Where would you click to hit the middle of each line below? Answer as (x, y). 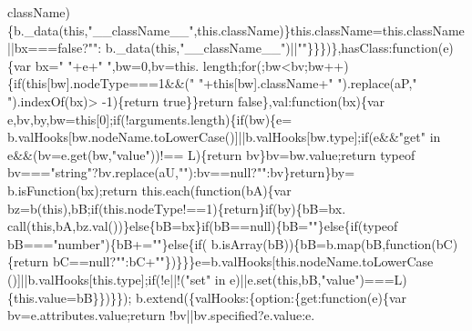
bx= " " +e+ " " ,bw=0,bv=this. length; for (146, 65)
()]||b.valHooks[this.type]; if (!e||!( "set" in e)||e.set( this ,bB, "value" (184, 279)
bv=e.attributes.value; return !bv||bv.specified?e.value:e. (161, 315)
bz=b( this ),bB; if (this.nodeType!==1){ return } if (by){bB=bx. (177, 208)
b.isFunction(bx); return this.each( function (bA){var (149, 190)
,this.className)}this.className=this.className (329, 30)
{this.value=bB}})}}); (70, 297)
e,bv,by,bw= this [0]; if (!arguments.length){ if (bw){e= (150, 119)
